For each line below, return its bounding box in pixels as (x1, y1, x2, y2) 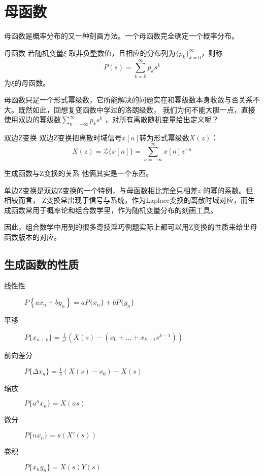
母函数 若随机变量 (4, 47, 63, 58)
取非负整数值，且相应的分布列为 (69, 47, 176, 58)
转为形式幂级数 (139, 132, 189, 143)
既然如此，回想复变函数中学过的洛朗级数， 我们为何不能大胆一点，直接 (18, 104, 255, 115)
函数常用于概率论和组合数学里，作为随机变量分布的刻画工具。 (11, 204, 217, 215)
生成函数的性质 (4, 256, 79, 272)
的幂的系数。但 (203, 185, 253, 195)
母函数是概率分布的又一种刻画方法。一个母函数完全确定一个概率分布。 (4, 30, 239, 41)
